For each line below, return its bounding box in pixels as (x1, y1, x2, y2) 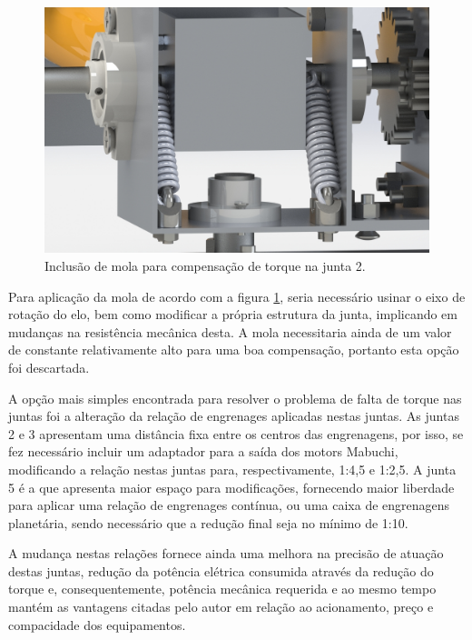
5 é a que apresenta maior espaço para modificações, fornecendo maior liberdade (8, 477, 455, 496)
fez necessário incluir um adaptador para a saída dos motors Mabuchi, (8, 442, 398, 461)
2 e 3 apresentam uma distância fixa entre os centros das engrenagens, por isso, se (8, 424, 464, 443)
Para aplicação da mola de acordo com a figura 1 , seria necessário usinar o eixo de (8, 286, 466, 305)
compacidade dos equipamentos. (8, 615, 186, 634)
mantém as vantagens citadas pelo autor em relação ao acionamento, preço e (8, 597, 434, 616)
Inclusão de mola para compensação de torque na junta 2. (44, 255, 366, 275)
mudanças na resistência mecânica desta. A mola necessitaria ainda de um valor (8, 322, 452, 341)
